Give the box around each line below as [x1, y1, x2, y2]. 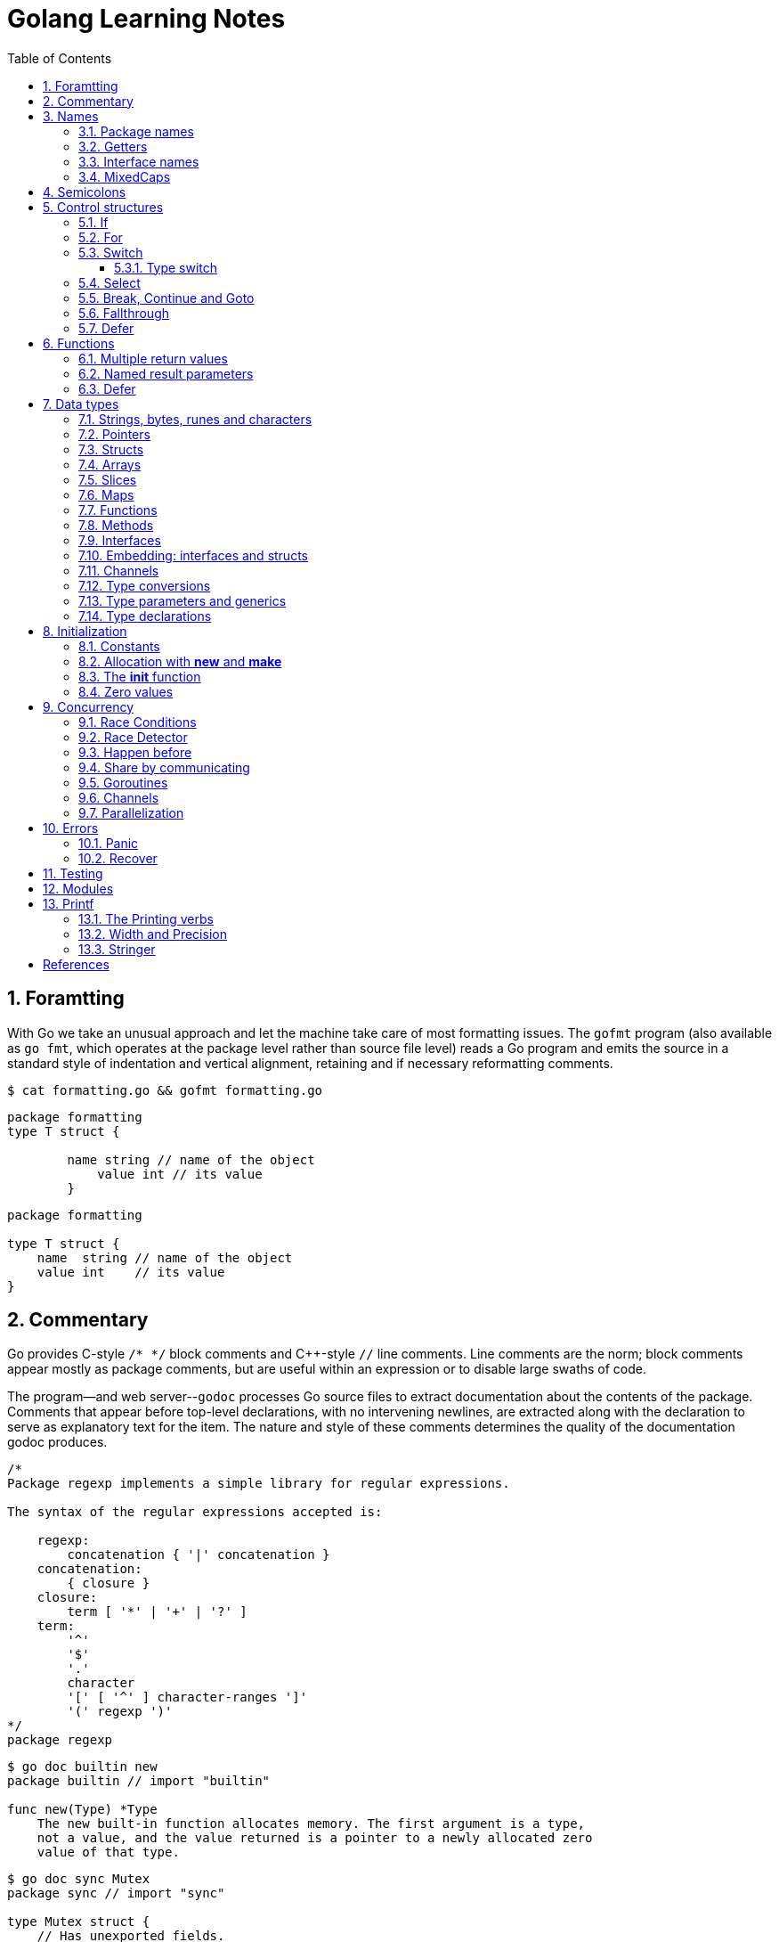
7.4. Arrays [78, 456, 142, 472]
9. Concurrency [43, 698, 134, 714]
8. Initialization [43, 623, 127, 639]
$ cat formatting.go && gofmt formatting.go [7, 1082, 323, 1097]
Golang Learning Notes [7, 4, 286, 34]
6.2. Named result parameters [78, 365, 254, 381]
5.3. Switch [78, 244, 143, 260]
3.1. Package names [78, 123, 194, 139]
